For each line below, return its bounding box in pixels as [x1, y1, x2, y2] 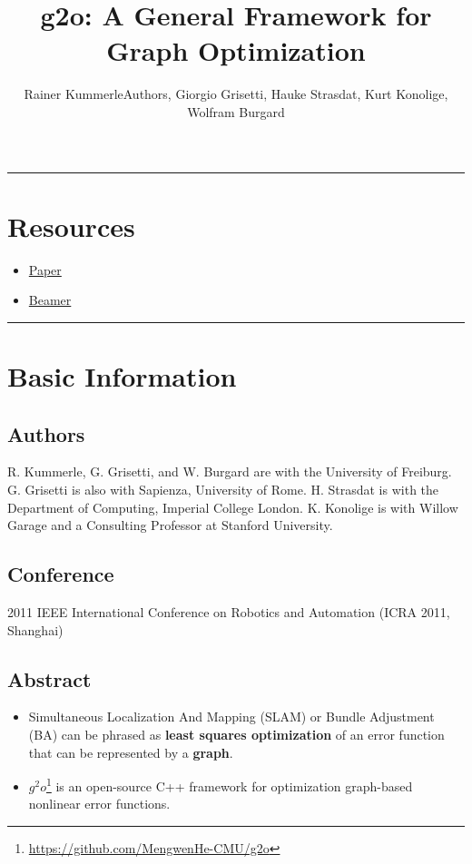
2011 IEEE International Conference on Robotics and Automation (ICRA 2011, [7, 602, 450, 621]
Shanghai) [7, 620, 64, 639]
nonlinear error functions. [28, 794, 171, 813]
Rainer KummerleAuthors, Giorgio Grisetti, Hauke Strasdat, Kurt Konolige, [24, 84, 448, 103]
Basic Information [7, 358, 237, 394]
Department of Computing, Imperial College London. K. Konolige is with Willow [7, 497, 458, 516]
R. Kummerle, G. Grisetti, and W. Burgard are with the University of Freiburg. [7, 462, 452, 481]
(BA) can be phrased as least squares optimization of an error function [28, 724, 445, 743]
